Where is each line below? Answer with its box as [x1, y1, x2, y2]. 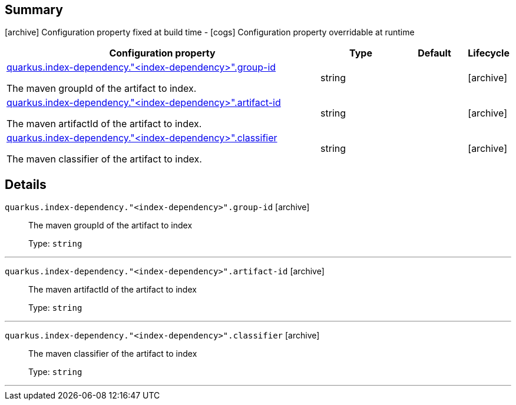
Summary [5, 2, 63, 17]
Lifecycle [468, 47, 510, 59]
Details [5, 177, 47, 192]
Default [418, 47, 451, 59]
